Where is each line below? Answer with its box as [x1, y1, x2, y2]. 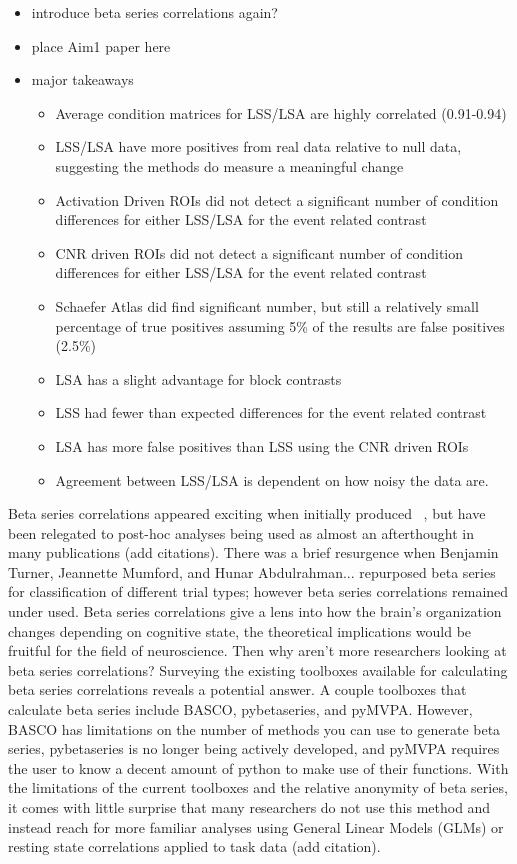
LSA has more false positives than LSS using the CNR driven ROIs [55, 435, 469, 456]
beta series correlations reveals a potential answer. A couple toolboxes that [8, 679, 467, 700]
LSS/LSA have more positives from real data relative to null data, [55, 136, 462, 157]
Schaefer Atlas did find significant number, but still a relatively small [55, 295, 479, 316]
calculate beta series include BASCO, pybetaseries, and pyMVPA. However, [8, 699, 473, 720]
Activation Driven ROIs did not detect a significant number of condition [55, 189, 499, 210]
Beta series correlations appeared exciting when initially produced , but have [8, 503, 486, 524]
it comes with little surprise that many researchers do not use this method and [8, 797, 491, 817]
